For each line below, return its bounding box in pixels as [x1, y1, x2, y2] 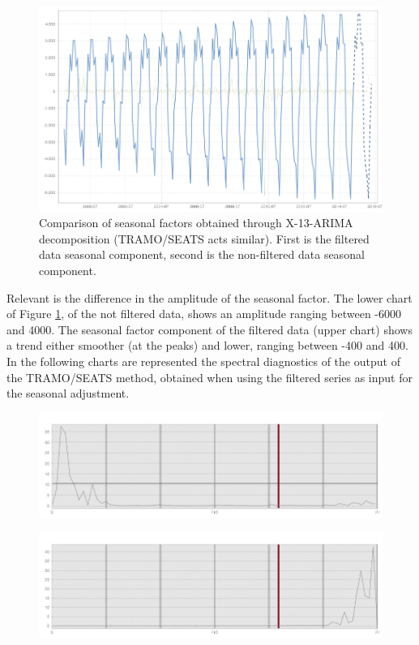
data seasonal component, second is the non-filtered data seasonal [39, 246, 365, 263]
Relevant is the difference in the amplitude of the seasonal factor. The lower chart [6, 289, 413, 306]
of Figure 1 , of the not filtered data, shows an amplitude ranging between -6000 [6, 305, 401, 322]
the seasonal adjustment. [6, 385, 130, 402]
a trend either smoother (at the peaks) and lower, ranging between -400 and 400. [6, 337, 408, 354]
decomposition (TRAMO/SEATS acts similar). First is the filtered [39, 230, 370, 247]
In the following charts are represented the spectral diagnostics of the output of [6, 352, 400, 369]
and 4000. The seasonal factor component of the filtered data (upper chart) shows [6, 320, 413, 338]
